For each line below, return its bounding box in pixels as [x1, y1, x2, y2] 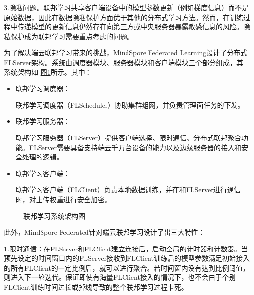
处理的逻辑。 [22, 152, 63, 162]
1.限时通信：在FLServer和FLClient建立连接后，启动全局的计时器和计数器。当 [4, 243, 248, 253]
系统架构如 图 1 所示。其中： [4, 67, 92, 77]
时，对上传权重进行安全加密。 [15, 194, 111, 204]
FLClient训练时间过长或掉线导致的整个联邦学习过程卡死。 [4, 282, 188, 292]
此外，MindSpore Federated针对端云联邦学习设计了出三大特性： [4, 227, 205, 237]
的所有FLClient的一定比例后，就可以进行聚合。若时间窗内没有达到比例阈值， [4, 262, 250, 272]
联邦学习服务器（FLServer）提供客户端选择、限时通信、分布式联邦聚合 [15, 132, 241, 142]
